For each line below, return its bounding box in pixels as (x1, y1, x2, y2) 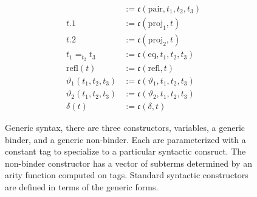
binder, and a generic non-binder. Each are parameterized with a (5, 133, 246, 145)
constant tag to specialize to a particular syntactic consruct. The (5, 145, 246, 158)
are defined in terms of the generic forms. (5, 181, 159, 193)
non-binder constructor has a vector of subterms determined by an (5, 156, 252, 169)
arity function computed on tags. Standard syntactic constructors (5, 169, 248, 181)
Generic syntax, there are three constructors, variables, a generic (5, 121, 245, 134)
